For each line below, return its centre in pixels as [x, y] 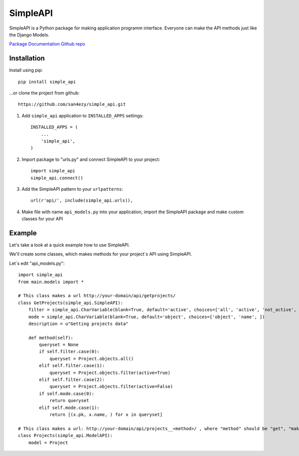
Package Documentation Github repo [47, 44]
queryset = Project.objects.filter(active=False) [111, 387]
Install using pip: [26, 70]
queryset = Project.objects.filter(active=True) [110, 373]
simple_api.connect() [57, 178]
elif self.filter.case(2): [72, 380]
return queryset [69, 401]
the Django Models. [29, 34]
